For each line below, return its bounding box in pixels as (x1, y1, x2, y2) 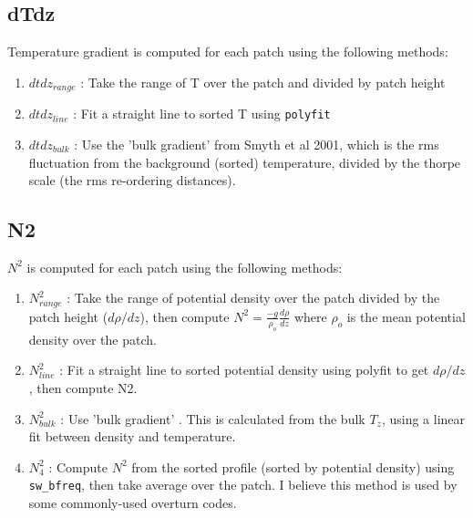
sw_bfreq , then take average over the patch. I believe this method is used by (28, 475, 458, 494)
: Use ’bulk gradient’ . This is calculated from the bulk (60, 409, 365, 428)
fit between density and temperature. (28, 427, 236, 446)
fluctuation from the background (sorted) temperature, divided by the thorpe (28, 152, 461, 171)
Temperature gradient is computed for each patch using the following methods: (7, 42, 448, 61)
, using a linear (381, 409, 466, 428)
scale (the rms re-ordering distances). (28, 171, 236, 190)
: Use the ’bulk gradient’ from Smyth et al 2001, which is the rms (74, 134, 439, 153)
